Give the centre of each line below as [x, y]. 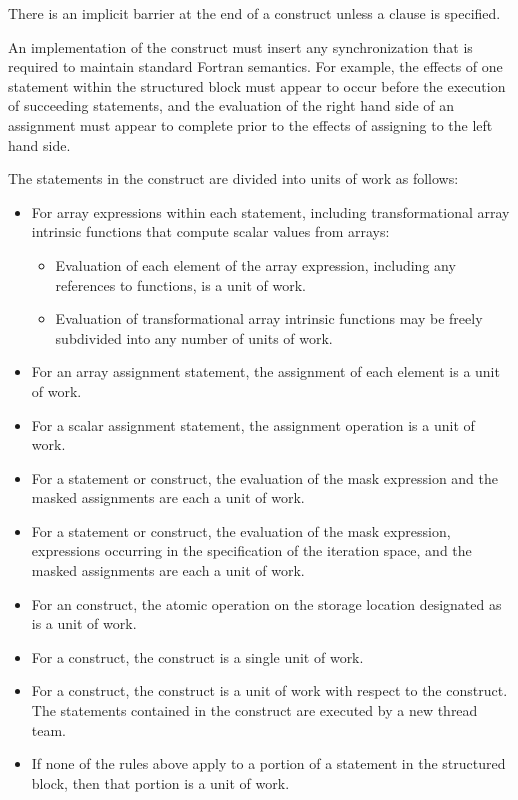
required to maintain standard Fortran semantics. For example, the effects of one [255, 66]
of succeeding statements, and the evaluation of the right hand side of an [231, 105]
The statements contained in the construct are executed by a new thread [254, 710]
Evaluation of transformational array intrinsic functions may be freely [269, 318]
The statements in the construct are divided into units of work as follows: [233, 178]
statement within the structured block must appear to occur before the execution [257, 85]
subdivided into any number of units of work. [194, 337]
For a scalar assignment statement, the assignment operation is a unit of [253, 424]
